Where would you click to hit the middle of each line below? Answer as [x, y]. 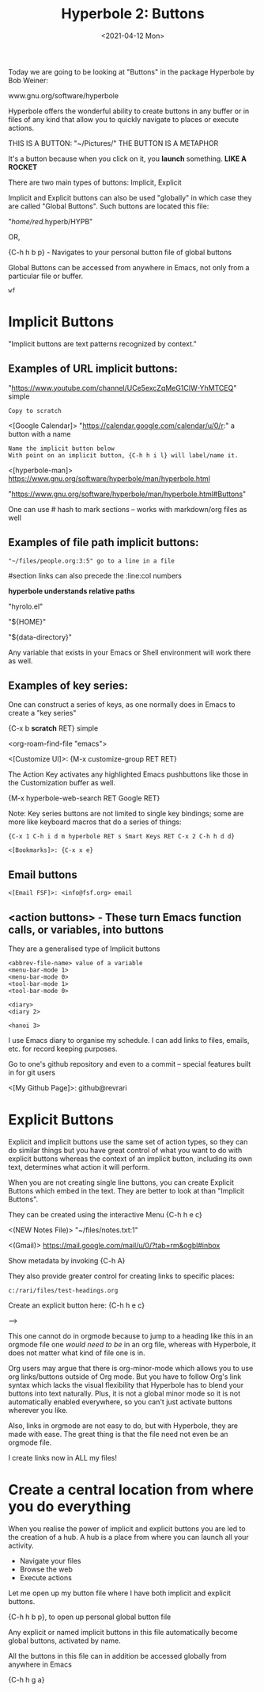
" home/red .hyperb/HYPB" [51, 221]
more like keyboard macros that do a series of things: [95, 822]
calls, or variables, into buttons [86, 929]
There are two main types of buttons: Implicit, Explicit [95, 182]
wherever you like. [38, 1410]
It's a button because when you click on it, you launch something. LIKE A [128, 159]
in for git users [32, 1072]
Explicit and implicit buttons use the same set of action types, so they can [128, 1141]
